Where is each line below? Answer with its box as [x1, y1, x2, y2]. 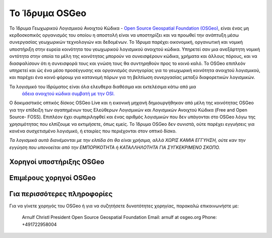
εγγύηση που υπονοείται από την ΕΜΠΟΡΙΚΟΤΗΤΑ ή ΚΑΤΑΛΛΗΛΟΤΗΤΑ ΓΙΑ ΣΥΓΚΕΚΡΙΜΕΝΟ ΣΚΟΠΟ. [9, 144, 220, 150]
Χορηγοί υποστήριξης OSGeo [9, 157, 105, 166]
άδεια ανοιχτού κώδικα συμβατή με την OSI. [22, 91, 115, 97]
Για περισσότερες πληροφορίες [9, 189, 113, 198]
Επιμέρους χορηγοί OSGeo [9, 174, 96, 182]
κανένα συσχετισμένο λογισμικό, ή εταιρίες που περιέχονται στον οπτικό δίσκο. [9, 128, 177, 134]
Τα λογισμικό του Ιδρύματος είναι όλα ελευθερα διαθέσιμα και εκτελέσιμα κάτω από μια [9, 84, 196, 90]
